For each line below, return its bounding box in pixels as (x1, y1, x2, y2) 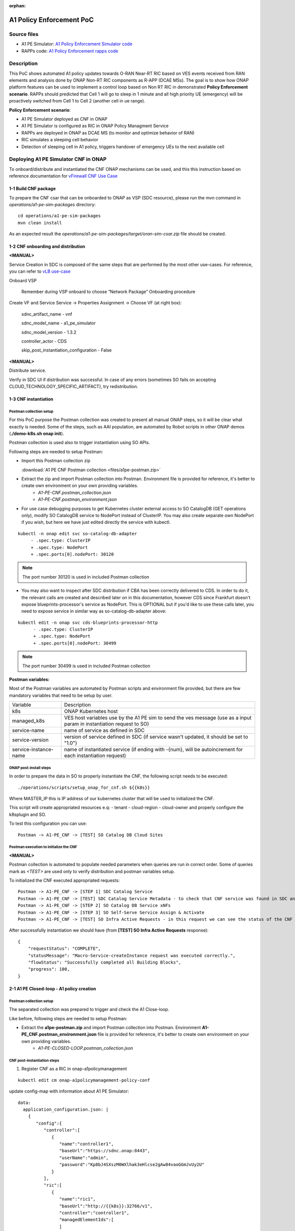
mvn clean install (18, 220, 62, 226)
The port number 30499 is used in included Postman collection (22, 663, 150, 669)
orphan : (9, 3, 26, 8)
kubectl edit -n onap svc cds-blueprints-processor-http (18, 619, 158, 625)
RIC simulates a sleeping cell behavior (21, 137, 98, 143)
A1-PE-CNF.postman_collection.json (38, 489, 112, 495)
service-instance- (12, 746, 54, 753)
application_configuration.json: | (23, 1107, 109, 1112)
